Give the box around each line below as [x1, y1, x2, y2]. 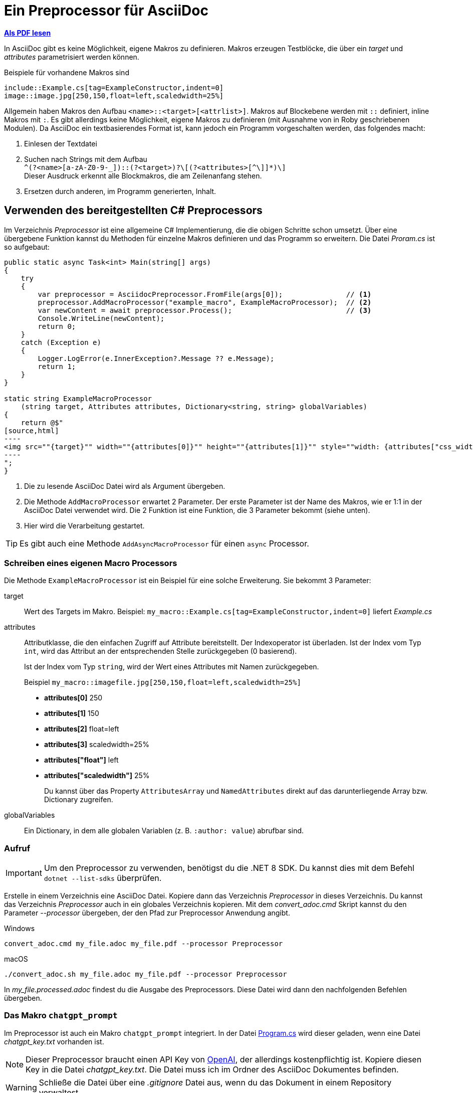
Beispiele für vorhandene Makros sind [4, 68, 129, 77]
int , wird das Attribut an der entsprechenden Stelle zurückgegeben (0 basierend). [24, 647, 297, 656]
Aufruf [4, 843, 31, 853]
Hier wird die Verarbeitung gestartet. [24, 521, 145, 530]
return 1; [38, 362, 76, 371]
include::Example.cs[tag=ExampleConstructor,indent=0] [4, 83, 224, 92]
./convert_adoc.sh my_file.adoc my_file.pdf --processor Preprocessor [4, 970, 287, 979]
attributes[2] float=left [44, 724, 119, 734]
